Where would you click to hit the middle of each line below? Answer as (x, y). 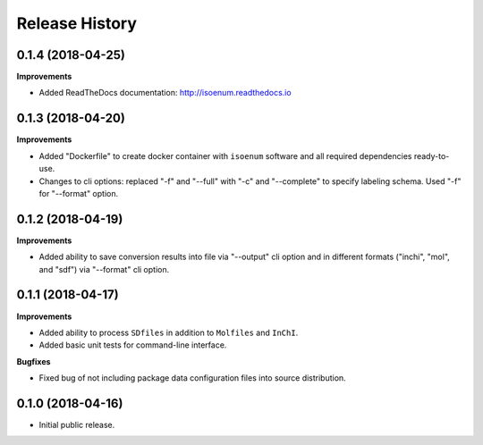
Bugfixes (34, 361)
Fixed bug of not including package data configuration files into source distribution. (192, 378)
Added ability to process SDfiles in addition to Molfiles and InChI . (169, 332)
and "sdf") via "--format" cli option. (104, 269)
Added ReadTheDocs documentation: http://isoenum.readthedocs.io (165, 93)
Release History (77, 23)
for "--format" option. (79, 193)
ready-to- (432, 155)
